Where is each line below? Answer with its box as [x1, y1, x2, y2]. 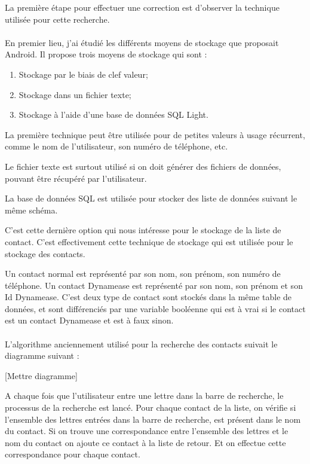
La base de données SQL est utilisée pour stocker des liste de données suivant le [5, 192, 297, 204]
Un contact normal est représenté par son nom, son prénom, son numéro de [5, 267, 281, 280]
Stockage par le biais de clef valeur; [19, 68, 148, 80]
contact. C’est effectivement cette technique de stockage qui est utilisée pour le [5, 235, 293, 248]
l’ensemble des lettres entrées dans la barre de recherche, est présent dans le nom [5, 413, 301, 425]
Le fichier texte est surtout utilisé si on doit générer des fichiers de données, [5, 160, 281, 172]
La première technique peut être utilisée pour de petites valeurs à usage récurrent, [5, 128, 305, 141]
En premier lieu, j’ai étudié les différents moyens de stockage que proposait [5, 36, 279, 48]
